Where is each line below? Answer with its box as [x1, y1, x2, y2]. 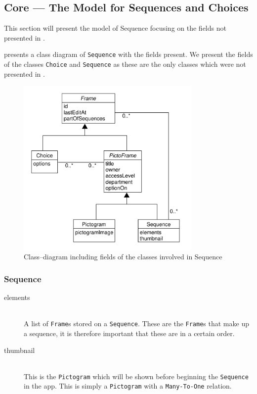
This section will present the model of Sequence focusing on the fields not [4, 23, 226, 33]
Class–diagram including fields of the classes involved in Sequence [24, 251, 222, 262]
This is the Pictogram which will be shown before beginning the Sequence [24, 371, 249, 381]
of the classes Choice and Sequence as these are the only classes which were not [4, 59, 246, 69]
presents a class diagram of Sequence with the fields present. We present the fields [4, 49, 253, 59]
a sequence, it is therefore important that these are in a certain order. [24, 328, 235, 338]
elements [4, 292, 30, 302]
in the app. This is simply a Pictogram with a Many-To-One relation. [24, 381, 232, 391]
